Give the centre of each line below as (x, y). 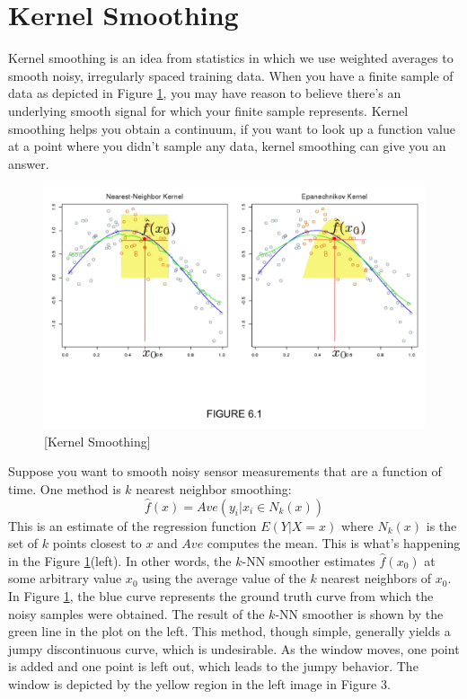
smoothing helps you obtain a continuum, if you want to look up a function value (232, 128)
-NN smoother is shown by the (359, 613)
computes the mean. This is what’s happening (334, 543)
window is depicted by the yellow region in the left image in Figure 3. (199, 684)
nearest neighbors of (376, 578)
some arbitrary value (65, 578)
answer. (29, 163)
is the (441, 525)
